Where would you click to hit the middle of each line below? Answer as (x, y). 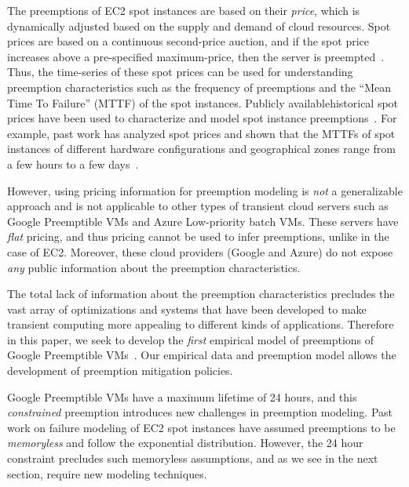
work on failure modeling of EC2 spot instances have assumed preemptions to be (201, 427)
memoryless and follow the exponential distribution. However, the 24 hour (185, 443)
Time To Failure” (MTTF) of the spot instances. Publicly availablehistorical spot (203, 102)
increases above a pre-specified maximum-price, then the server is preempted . (196, 56)
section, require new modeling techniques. (107, 473)
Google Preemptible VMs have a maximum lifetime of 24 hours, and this (182, 396)
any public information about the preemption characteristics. (154, 267)
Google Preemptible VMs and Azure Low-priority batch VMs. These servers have (203, 221)
